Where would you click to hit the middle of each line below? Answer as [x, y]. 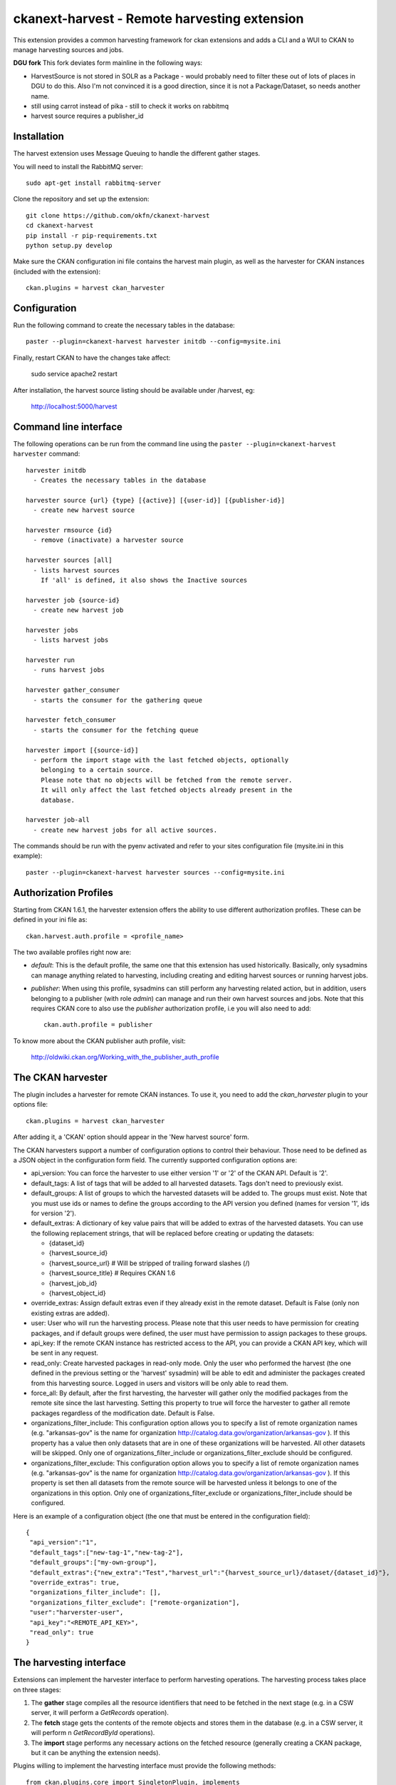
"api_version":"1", [63, 1543]
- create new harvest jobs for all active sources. [125, 830]
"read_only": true [62, 1632]
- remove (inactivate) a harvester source [109, 540]
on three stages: [37, 1689]
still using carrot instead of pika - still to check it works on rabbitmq [130, 106]
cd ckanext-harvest [60, 226]
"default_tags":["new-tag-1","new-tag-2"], [107, 1552]
